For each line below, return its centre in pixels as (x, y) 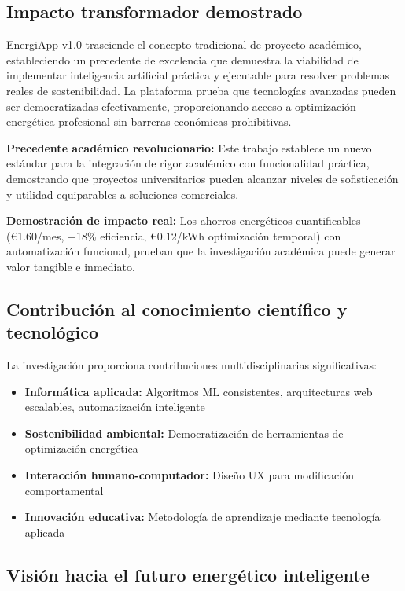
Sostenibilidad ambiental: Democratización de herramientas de (184, 433)
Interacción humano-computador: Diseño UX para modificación (190, 475)
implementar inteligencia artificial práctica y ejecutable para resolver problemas (198, 75)
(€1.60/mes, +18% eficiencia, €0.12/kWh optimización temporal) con (174, 235)
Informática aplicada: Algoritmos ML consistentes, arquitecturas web (199, 391)
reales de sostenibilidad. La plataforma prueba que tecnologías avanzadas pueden (201, 90)
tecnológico (53, 332)
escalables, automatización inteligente (115, 407)
